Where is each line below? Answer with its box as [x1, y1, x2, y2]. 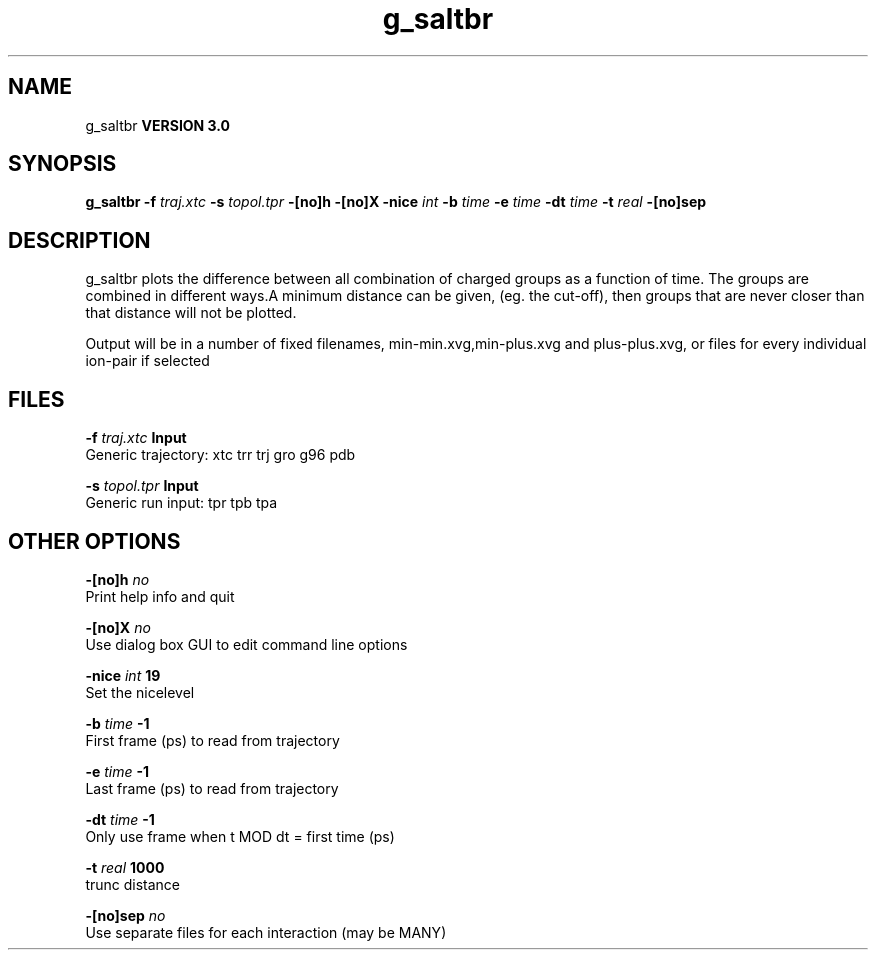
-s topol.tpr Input [85, 477, 199, 495]
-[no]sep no [85, 906, 166, 924]
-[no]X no [85, 618, 151, 636]
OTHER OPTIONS [8, 528, 181, 554]
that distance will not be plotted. [85, 304, 297, 322]
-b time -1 [85, 714, 150, 732]
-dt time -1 [85, 810, 155, 828]
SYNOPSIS [8, 151, 117, 177]
